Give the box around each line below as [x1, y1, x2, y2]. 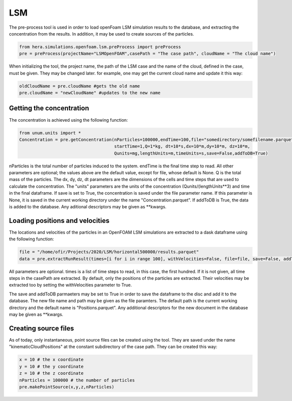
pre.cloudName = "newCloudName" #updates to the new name [19, 90, 161, 96]
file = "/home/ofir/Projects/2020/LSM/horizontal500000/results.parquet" [19, 249, 199, 255]
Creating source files [9, 324, 74, 332]
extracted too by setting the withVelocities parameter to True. [9, 282, 132, 288]
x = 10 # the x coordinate [19, 357, 84, 363]
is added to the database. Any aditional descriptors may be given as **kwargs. [9, 204, 166, 210]
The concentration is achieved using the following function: [9, 117, 128, 123]
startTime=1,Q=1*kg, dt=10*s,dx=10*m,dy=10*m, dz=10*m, [114, 144, 251, 149]
